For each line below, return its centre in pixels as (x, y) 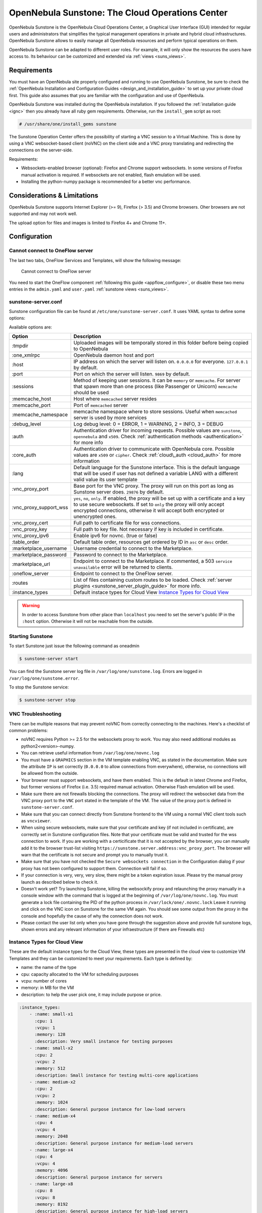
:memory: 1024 (51, 1102)
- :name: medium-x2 (53, 1082)
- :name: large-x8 (51, 1184)
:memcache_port (31, 405)
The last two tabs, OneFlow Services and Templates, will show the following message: (95, 260)
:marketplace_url (31, 564)
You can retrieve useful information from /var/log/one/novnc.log (90, 753)
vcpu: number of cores (44, 981)
